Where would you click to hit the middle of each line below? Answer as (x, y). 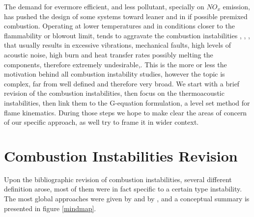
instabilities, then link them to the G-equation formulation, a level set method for (127, 102)
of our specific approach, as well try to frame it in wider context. (101, 122)
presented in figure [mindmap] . (50, 208)
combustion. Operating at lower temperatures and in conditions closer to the (119, 26)
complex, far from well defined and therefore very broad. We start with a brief (122, 83)
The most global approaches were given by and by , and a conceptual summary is (127, 199)
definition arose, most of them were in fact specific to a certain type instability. (123, 189)
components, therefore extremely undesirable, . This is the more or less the (115, 64)
